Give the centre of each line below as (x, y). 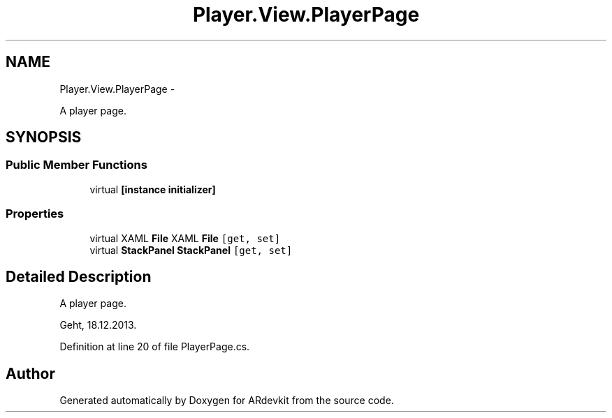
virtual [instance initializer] (153, 189)
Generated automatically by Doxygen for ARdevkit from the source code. (227, 401)
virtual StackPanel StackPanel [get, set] (191, 250)
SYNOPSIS (44, 137)
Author (30, 373)
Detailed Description (79, 276)
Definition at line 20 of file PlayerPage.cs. (155, 347)
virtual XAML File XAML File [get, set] (185, 238)
